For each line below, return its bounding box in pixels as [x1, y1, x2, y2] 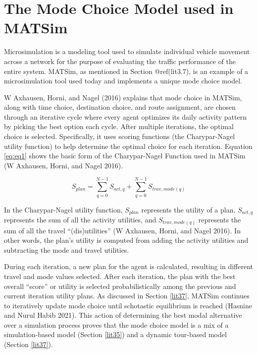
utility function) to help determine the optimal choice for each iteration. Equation [4, 141, 253, 151]
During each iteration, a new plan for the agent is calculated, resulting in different [4, 261, 254, 272]
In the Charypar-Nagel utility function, [4, 204, 123, 214]
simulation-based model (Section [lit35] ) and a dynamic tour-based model [4, 329, 227, 340]
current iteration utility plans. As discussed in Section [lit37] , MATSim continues [4, 290, 250, 301]
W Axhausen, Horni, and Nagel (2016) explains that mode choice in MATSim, [4, 92, 242, 102]
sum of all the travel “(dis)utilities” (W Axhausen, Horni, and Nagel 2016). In [4, 225, 241, 235]
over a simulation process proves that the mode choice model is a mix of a [4, 319, 229, 330]
